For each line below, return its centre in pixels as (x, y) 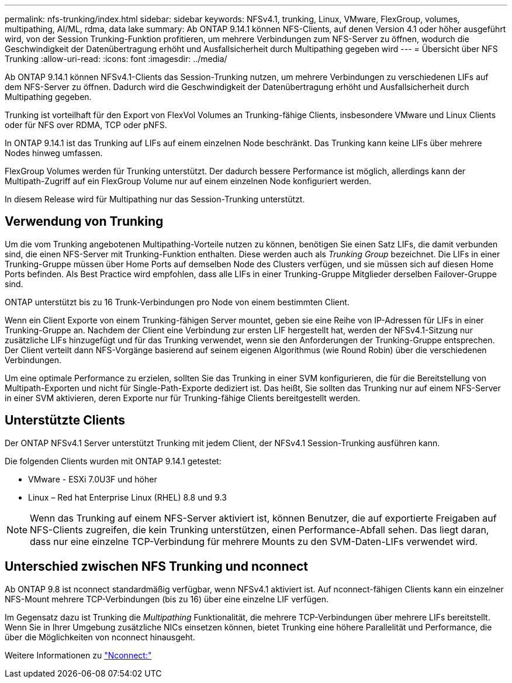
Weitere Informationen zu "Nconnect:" (78, 655)
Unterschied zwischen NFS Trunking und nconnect (157, 567)
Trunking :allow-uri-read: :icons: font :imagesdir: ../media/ (116, 59)
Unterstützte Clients (65, 420)
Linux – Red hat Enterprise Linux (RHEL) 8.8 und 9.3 (127, 497)
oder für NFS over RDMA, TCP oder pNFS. (86, 125)
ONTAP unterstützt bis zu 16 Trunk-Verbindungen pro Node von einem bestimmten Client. (177, 302)
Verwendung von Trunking (84, 222)
